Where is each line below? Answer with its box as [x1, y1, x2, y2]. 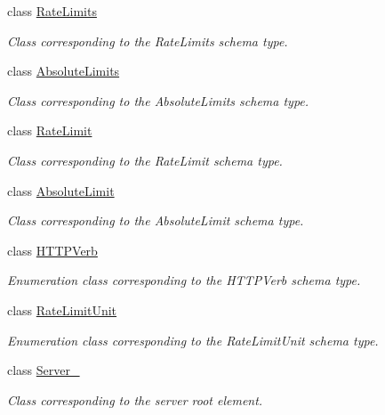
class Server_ [7, 361, 80, 379]
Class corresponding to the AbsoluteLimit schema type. [7, 211, 304, 230]
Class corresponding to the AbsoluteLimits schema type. [7, 91, 309, 110]
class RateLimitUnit [7, 300, 117, 319]
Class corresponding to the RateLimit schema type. [7, 151, 283, 169]
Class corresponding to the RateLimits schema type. [7, 31, 288, 50]
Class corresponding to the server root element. [7, 390, 263, 409]
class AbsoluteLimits [7, 61, 120, 80]
